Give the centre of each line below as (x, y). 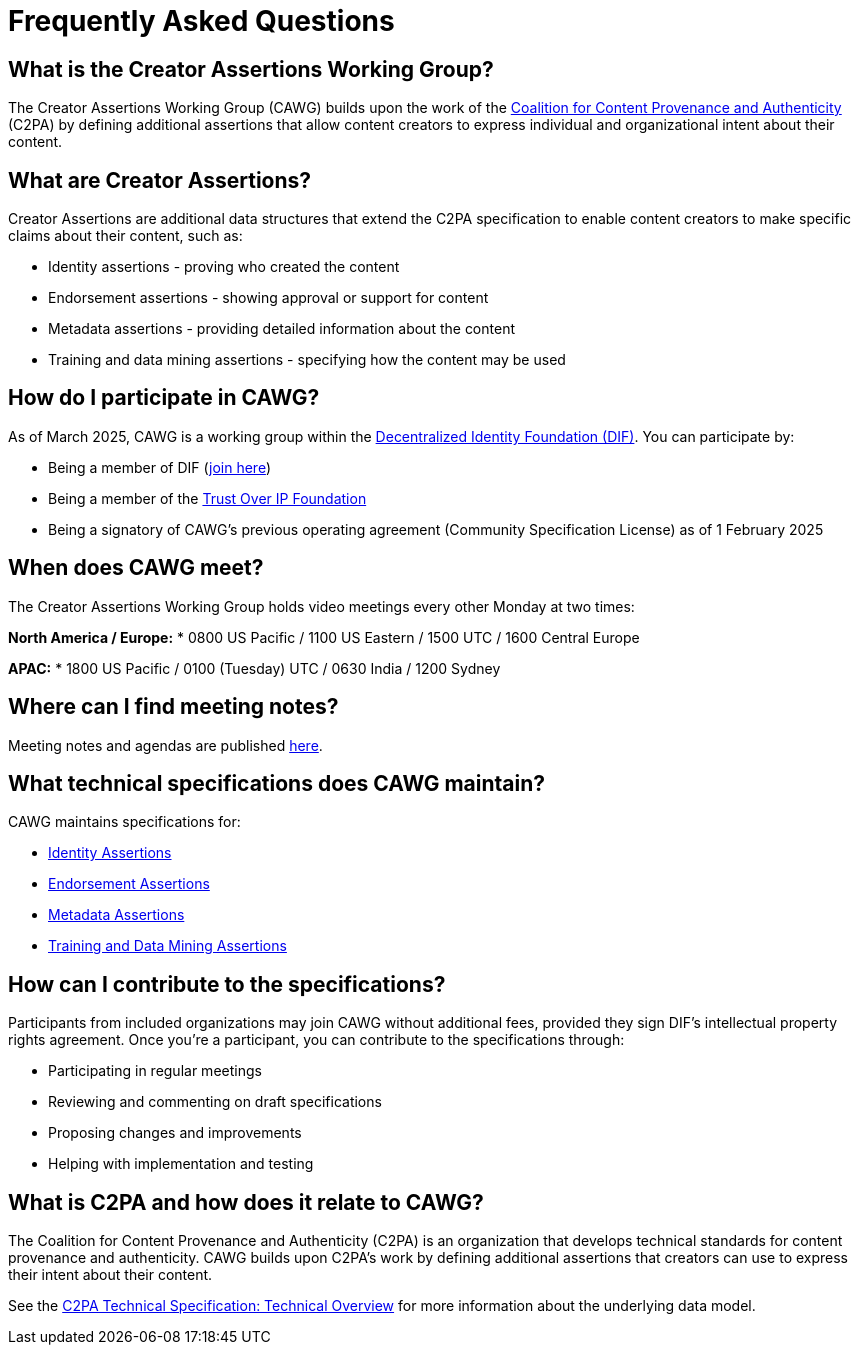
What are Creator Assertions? (160, 180)
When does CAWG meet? (136, 568)
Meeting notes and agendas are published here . (165, 745)
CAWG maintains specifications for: (124, 822)
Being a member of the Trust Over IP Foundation (207, 498)
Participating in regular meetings (155, 1071)
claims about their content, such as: (125, 236)
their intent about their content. (110, 1275)
